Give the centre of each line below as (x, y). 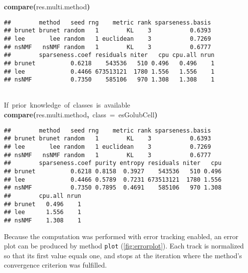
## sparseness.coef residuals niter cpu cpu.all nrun (109, 55)
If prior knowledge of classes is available (67, 105)
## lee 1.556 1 (43, 212)
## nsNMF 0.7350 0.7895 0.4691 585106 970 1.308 (113, 188)
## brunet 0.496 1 (43, 204)
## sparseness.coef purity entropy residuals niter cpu (113, 163)
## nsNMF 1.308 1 (43, 220)
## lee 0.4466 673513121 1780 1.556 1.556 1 (109, 71)
